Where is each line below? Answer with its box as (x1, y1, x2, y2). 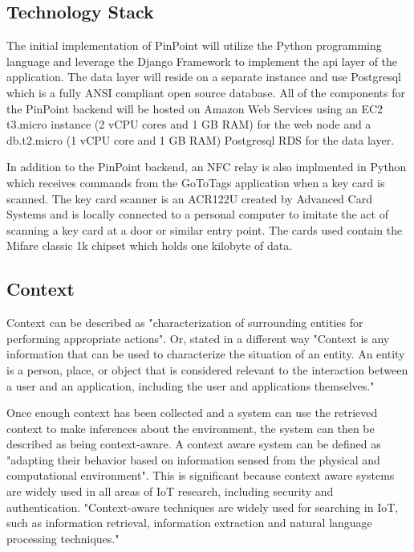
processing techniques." (6, 530, 120, 546)
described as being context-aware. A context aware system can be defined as (6, 435, 381, 452)
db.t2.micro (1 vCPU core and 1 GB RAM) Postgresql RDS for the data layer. (6, 131, 395, 148)
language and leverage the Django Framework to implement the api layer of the (6, 52, 398, 69)
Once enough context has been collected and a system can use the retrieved (6, 404, 378, 421)
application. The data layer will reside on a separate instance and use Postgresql (6, 68, 401, 85)
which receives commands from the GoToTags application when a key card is (6, 174, 385, 190)
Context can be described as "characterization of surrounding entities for (6, 314, 363, 331)
